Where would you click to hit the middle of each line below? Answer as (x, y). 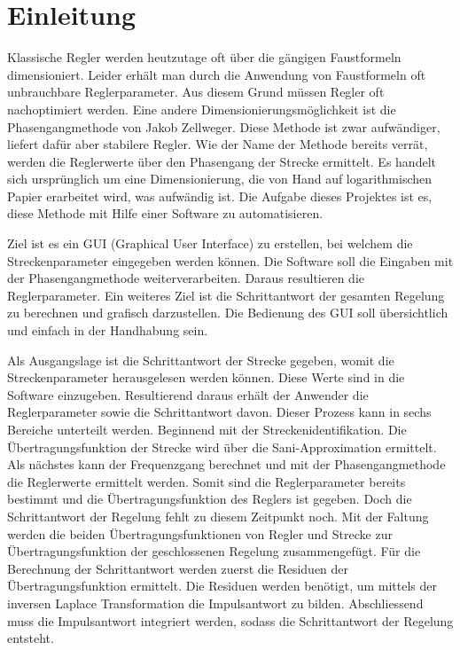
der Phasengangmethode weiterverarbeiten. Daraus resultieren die (186, 278)
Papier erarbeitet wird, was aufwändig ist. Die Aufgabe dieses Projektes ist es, (220, 196)
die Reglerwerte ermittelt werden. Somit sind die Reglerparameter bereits (207, 481)
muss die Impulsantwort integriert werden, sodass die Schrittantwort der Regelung (230, 620)
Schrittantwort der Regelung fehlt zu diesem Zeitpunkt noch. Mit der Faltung (218, 516)
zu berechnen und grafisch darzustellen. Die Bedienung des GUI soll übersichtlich (228, 313)
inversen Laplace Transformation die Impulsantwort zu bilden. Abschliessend (215, 603)
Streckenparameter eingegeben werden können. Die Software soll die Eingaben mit (230, 260)
